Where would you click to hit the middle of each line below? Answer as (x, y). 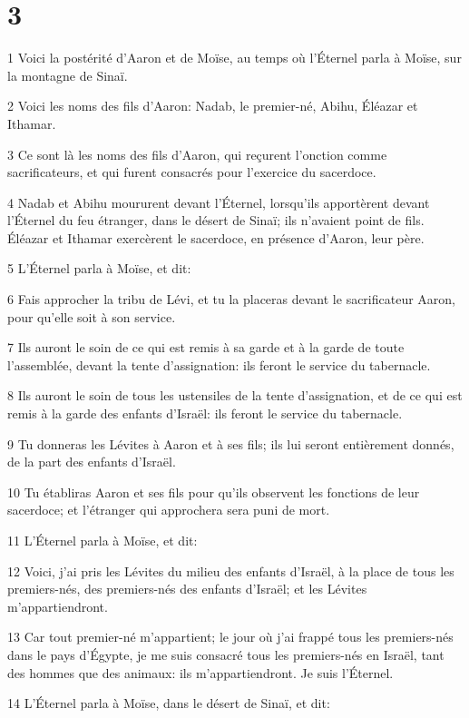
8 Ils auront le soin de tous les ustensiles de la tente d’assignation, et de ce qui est (235, 395)
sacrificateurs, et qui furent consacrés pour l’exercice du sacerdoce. (192, 172)
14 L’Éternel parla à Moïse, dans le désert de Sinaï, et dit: (169, 703)
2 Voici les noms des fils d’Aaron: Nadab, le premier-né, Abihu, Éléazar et (213, 106)
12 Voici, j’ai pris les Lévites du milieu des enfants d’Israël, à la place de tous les (231, 570)
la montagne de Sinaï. (68, 75)
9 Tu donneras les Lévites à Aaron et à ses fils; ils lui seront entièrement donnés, (231, 443)
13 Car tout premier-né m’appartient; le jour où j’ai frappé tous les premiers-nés (230, 637)
